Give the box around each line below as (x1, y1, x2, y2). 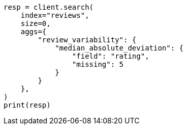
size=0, (20, 19, 51, 28)
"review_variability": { (38, 36, 137, 44)
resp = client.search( (4, 3, 94, 11)
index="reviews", (20, 11, 89, 19)
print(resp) (4, 101, 51, 109)
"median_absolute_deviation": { (55, 44, 184, 52)
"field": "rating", (72, 52, 149, 60)
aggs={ (20, 28, 47, 36)
